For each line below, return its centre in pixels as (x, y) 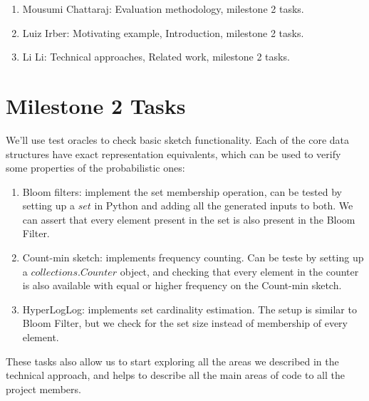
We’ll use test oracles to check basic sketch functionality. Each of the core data (178, 139)
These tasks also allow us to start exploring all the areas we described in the (172, 361)
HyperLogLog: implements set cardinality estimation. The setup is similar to (189, 309)
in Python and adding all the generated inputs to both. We (224, 205)
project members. (43, 389)
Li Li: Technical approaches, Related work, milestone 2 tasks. (156, 57)
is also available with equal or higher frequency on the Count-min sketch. (182, 285)
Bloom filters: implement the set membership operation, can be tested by (182, 191)
